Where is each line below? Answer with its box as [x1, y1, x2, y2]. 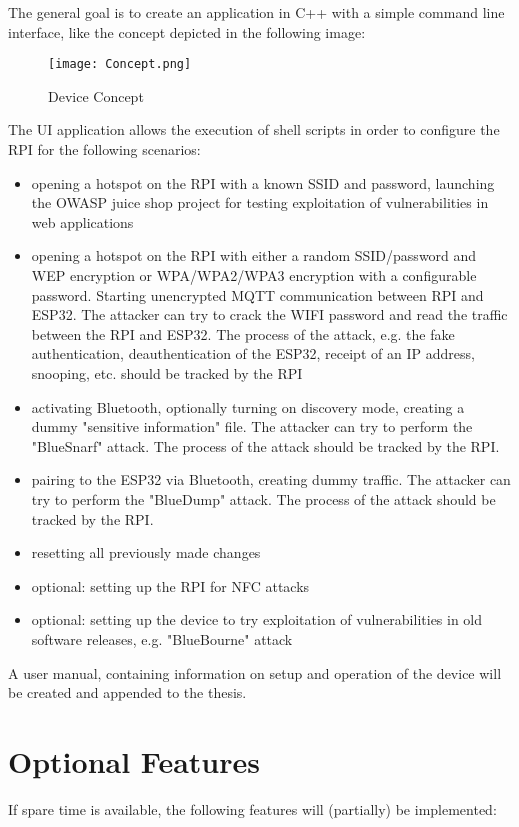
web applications [31, 211, 134, 232]
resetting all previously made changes [31, 542, 261, 563]
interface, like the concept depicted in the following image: [8, 21, 366, 42]
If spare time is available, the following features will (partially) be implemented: [8, 798, 497, 819]
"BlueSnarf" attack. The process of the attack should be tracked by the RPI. [31, 435, 500, 456]
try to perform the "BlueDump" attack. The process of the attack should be [31, 488, 496, 509]
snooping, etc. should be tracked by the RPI [31, 362, 303, 383]
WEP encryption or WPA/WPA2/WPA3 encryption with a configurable [31, 265, 477, 285]
